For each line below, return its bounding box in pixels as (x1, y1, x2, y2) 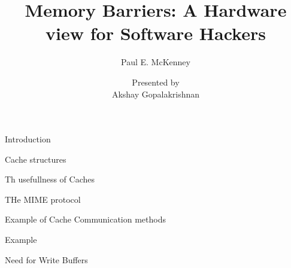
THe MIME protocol (5, 193, 81, 205)
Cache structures (5, 153, 66, 165)
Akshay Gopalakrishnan (111, 87, 200, 100)
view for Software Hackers (46, 21, 266, 45)
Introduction (5, 133, 51, 145)
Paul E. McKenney (121, 56, 190, 68)
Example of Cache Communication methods (5, 213, 166, 226)
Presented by (132, 75, 180, 88)
